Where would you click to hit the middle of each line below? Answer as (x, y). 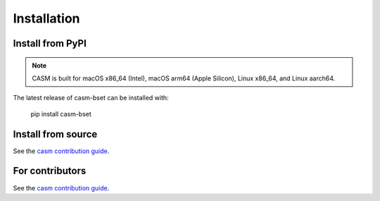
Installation (46, 18)
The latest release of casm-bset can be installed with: (91, 98)
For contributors (50, 171)
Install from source (55, 134)
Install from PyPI (50, 43)
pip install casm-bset (61, 114)
